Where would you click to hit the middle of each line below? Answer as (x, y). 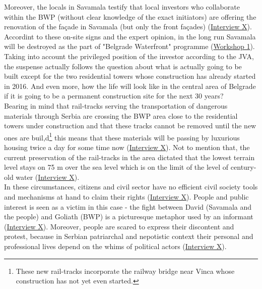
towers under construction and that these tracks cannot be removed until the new (130, 126)
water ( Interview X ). (48, 177)
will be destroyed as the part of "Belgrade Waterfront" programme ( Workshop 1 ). (129, 46)
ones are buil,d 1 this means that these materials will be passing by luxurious (122, 136)
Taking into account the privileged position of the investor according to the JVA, (129, 56)
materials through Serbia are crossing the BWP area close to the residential (121, 115)
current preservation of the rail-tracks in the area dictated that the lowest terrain (129, 157)
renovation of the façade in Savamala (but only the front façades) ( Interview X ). (128, 27)
